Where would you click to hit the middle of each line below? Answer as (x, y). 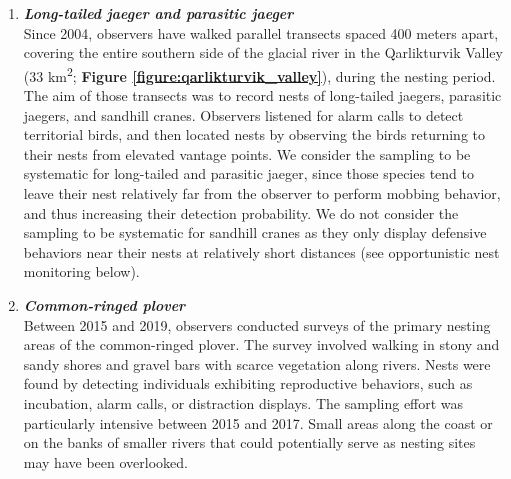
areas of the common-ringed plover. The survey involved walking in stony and (261, 344)
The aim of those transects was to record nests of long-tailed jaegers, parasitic (262, 95)
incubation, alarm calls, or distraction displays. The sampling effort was (243, 402)
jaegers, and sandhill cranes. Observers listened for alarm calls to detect (243, 114)
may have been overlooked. (105, 461)
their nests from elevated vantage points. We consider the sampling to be (247, 153)
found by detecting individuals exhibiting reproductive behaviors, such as (248, 383)
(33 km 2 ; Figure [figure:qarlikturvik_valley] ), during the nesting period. (259, 74)
